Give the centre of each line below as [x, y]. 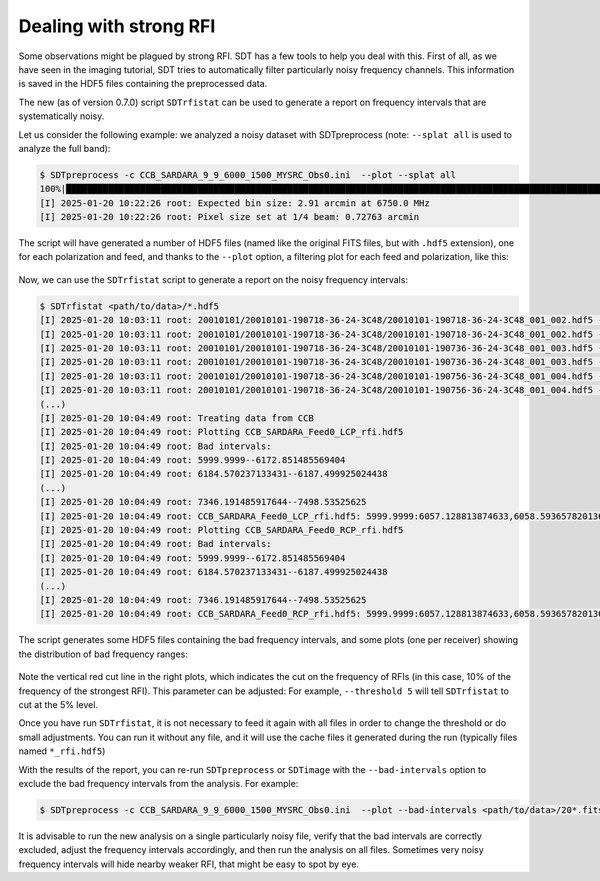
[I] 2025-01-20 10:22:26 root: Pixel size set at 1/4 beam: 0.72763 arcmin [229, 217]
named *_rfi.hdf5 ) [62, 751]
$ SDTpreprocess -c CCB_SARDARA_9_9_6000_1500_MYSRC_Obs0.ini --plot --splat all [248, 174]
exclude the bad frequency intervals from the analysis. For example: [158, 783]
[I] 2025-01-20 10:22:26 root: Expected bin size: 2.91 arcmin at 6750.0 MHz [234, 203]
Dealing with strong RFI [117, 26]
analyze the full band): [64, 148]
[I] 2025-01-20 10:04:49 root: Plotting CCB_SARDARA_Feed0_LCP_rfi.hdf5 [221, 432]
